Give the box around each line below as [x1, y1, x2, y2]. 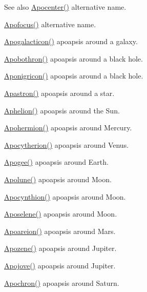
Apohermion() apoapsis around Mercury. [4, 122, 132, 133]
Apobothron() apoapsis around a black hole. [4, 53, 143, 64]
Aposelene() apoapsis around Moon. [4, 208, 117, 219]
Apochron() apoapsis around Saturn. [4, 277, 119, 288]
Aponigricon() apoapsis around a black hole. [4, 70, 143, 81]
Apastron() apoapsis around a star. [4, 87, 115, 98]
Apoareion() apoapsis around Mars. [4, 225, 116, 236]
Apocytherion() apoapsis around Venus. [4, 139, 129, 150]
